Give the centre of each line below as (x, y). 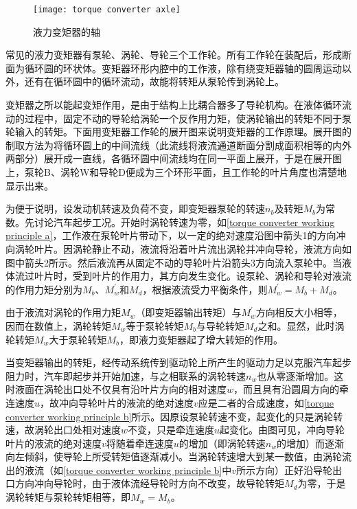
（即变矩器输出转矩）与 (188, 312)
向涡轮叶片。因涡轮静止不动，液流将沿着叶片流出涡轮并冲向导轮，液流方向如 (178, 248)
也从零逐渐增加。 (296, 375)
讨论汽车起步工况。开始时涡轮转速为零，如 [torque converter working (184, 222)
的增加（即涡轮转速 (222, 443)
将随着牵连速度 (140, 443)
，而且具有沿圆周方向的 (287, 389)
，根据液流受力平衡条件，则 (205, 289)
